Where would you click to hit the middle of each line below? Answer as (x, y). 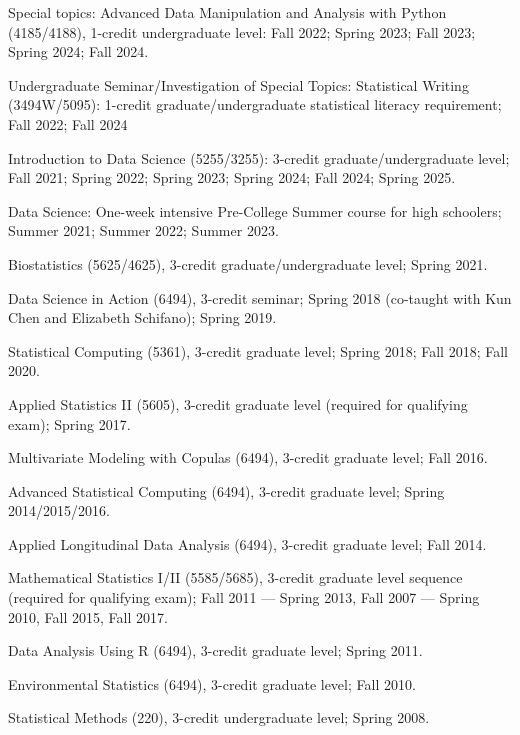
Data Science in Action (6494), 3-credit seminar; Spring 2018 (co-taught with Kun (260, 297)
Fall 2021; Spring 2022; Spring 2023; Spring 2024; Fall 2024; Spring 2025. (232, 177)
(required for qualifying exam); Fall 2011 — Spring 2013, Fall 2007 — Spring (244, 597)
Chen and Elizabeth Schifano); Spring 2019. (142, 317)
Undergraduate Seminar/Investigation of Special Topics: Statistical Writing (238, 84)
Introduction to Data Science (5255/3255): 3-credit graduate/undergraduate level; (259, 157)
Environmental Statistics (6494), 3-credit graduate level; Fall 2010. (212, 683)
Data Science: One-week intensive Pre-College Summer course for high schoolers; (255, 210)
